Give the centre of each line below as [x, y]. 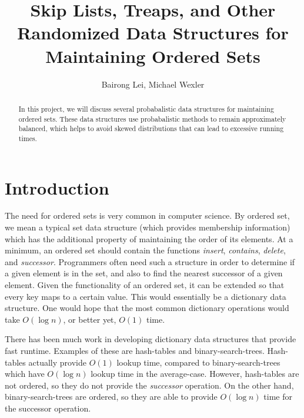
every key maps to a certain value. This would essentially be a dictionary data [146, 296]
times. [28, 138]
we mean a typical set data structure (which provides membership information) [148, 227]
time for [278, 397]
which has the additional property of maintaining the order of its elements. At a [149, 238]
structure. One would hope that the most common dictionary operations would [147, 308]
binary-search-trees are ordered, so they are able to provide [111, 397]
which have [25, 374]
